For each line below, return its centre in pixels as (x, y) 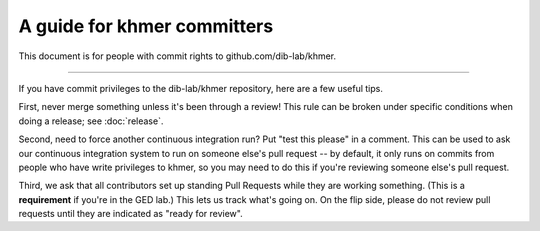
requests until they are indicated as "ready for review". (131, 214)
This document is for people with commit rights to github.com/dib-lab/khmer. (177, 56)
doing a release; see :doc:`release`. (91, 121)
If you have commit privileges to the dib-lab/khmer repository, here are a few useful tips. (201, 88)
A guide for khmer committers (146, 26)
